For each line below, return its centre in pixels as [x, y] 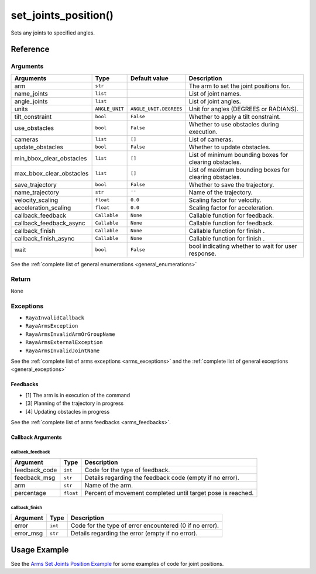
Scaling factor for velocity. [225, 200]
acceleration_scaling [43, 208]
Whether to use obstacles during [234, 124]
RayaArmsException [52, 326]
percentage [30, 493]
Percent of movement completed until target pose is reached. [169, 493]
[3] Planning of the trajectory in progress [75, 403]
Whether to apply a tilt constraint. [235, 116]
